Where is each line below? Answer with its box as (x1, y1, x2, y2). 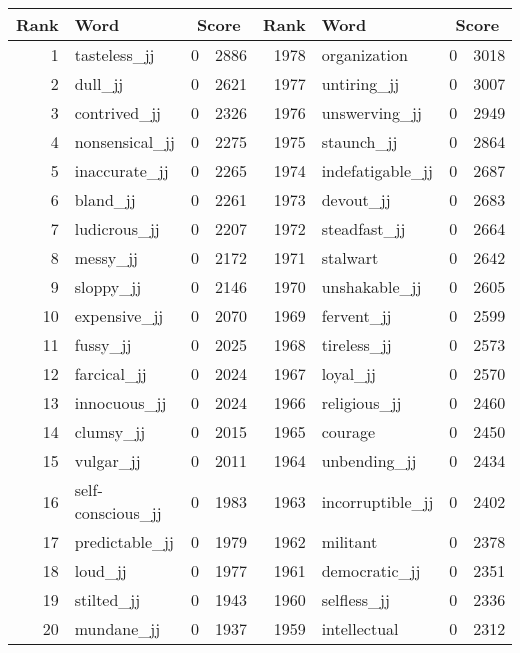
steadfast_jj (321, 217, 406, 240)
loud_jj (74, 559, 127, 582)
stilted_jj (74, 588, 141, 611)
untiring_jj (321, 72, 400, 95)
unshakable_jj (321, 275, 422, 298)
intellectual (321, 617, 399, 640)
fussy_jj (74, 333, 132, 356)
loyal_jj (321, 362, 376, 385)
